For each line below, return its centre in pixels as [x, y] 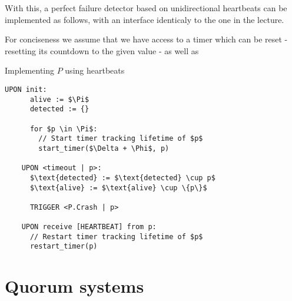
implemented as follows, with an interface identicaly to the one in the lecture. [145, 19]
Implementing [29, 70]
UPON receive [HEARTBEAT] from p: [89, 227]
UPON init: [26, 89]
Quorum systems [74, 286]
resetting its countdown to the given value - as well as [102, 50]
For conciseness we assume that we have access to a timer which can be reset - [146, 39]
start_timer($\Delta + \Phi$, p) [104, 148]
